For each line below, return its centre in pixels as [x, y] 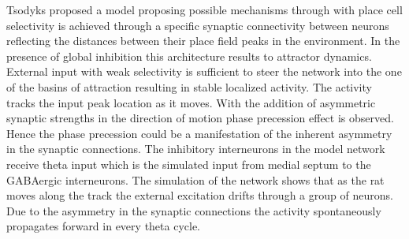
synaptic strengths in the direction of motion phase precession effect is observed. [200, 118]
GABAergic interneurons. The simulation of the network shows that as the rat [195, 179]
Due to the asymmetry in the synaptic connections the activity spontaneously [194, 210]
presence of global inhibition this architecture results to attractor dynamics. [189, 56]
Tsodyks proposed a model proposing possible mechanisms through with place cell [204, 9]
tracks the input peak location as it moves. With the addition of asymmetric [191, 102]
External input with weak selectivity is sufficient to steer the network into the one [204, 71]
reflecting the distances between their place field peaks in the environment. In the [203, 41]
